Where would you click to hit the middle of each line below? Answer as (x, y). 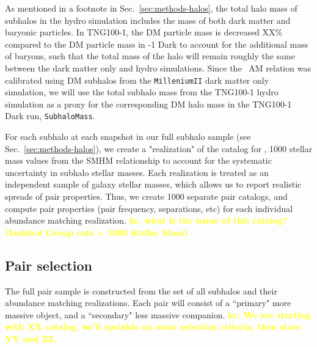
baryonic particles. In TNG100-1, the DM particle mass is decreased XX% (144, 32)
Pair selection (49, 265)
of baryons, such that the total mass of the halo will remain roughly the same (150, 56)
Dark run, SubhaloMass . (50, 116)
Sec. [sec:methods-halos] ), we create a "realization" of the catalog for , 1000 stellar (159, 148)
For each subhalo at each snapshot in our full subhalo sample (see (128, 137)
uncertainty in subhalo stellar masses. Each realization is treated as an (137, 172)
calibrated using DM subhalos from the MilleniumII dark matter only (137, 80)
